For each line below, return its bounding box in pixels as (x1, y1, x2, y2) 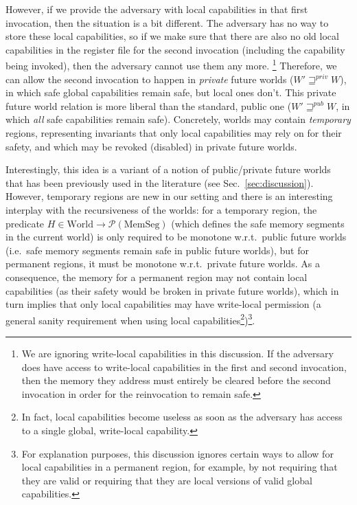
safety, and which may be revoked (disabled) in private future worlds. (5, 139, 297, 153)
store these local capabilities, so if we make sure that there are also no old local (5, 29, 339, 43)
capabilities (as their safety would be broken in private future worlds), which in (5, 283, 339, 298)
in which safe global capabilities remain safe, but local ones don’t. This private (5, 85, 336, 100)
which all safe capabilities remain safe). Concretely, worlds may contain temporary (5, 112, 351, 126)
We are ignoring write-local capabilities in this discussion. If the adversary (21, 346, 334, 360)
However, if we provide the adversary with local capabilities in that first (5, 2, 308, 16)
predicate (5, 216, 45, 230)
